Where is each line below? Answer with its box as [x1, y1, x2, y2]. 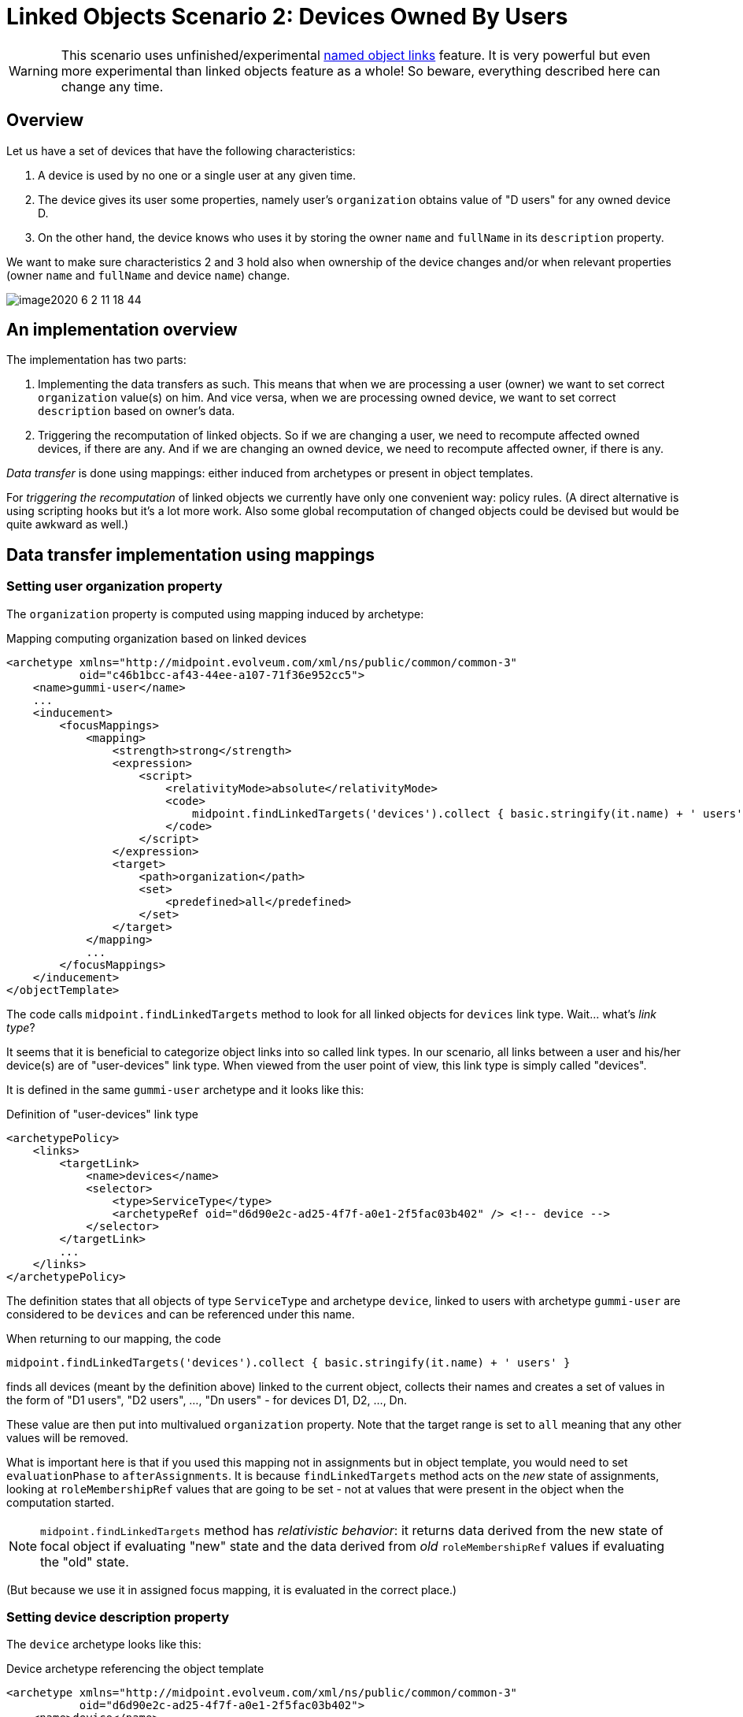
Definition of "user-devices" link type [6, 1107, 198, 1121]
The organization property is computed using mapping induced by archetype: [6, 606, 424, 621]
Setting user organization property [6, 578, 223, 595]
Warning [9, 62, 58, 79]
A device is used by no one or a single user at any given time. [38, 168, 356, 182]
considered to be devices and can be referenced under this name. [6, 1307, 355, 1321]
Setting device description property [6, 1609, 230, 1626]
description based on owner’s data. [38, 404, 235, 418]
